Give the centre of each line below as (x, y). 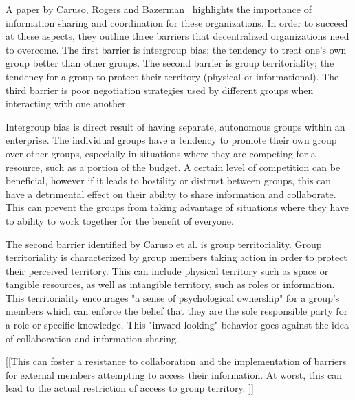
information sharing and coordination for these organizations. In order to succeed (177, 22)
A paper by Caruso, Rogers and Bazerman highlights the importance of (159, 9)
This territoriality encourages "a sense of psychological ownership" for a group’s (173, 297)
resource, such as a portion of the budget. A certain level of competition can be (173, 167)
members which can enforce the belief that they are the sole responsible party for (177, 311)
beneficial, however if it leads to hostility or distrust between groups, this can (169, 180)
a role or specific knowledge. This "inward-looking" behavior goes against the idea (177, 325)
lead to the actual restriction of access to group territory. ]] (130, 388)
